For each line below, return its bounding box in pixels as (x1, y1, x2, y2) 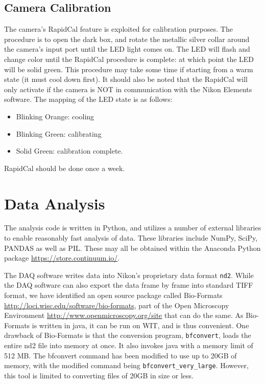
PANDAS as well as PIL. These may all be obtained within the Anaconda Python (4, 242, 261, 253)
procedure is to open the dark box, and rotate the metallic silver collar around (4, 33, 250, 44)
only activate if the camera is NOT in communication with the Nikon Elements (4, 83, 252, 94)
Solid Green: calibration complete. (16, 145, 123, 156)
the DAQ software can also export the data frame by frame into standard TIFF (4, 280, 253, 290)
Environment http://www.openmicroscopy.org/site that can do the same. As (4, 310, 244, 321)
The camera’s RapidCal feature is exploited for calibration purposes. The (4, 24, 233, 34)
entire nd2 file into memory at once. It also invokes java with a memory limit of (4, 340, 253, 351)
